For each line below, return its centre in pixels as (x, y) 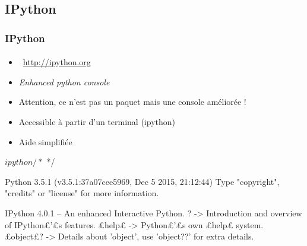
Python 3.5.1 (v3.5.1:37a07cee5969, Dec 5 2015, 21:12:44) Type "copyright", (142, 181)
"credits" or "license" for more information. (82, 193)
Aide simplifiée (45, 141)
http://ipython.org (57, 62)
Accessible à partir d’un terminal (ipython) (97, 122)
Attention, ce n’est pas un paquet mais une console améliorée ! (132, 102)
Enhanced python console (64, 82)
